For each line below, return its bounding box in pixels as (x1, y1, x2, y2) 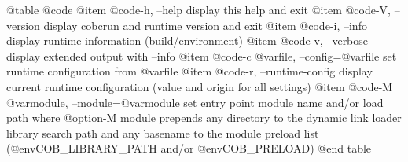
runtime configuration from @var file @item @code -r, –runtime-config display (6, 63, 373, 79)
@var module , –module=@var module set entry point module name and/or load (6, 94, 384, 110)
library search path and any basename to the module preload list (6, 124, 319, 141)
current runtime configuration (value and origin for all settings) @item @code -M (6, 78, 393, 94)
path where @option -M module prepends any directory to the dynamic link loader (6, 109, 402, 126)
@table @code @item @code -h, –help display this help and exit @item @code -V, (6, 2, 391, 17)
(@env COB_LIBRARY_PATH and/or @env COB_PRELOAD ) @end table (6, 140, 372, 156)
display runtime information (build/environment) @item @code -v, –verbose (6, 32, 369, 49)
